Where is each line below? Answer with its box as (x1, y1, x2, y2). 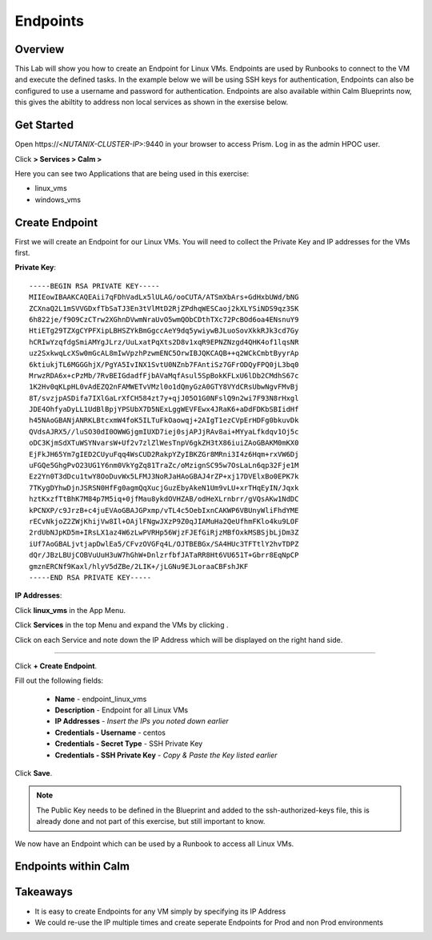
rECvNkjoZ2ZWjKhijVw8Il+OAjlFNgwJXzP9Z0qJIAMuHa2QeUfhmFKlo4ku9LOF (29, 517, 299, 526)
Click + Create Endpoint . (14, 661, 98, 671)
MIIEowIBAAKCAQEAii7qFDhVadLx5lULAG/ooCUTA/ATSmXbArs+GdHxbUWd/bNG (29, 292, 299, 302)
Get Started (14, 119, 74, 132)
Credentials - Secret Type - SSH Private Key (54, 739, 203, 748)
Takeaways (14, 886, 74, 899)
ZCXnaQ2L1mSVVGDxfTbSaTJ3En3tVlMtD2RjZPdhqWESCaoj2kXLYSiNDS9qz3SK (29, 304, 299, 313)
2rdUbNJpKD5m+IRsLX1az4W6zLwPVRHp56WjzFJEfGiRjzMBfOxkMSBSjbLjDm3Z (29, 528, 299, 537)
